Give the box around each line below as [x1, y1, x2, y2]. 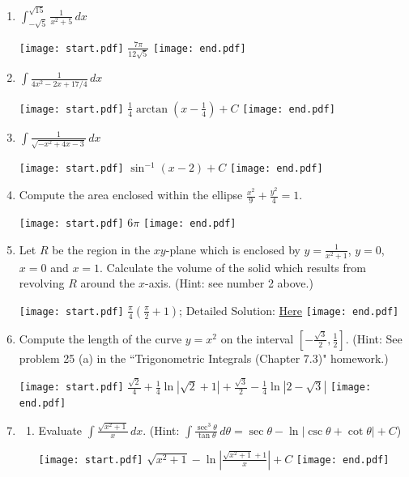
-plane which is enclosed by [165, 241, 300, 258]
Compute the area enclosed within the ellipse [19, 186, 243, 203]
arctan [136, 103, 168, 115]
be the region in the [52, 241, 151, 258]
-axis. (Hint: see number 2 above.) [145, 275, 313, 292]
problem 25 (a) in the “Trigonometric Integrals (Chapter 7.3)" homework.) [19, 349, 389, 366]
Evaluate [38, 421, 83, 438]
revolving [19, 275, 65, 292]
